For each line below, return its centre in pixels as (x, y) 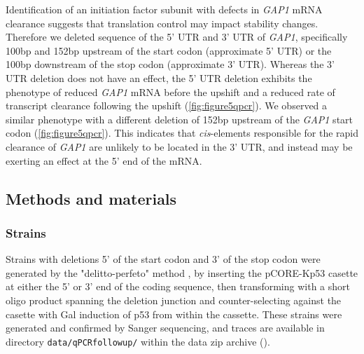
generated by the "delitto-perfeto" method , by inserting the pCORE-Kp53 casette (182, 272)
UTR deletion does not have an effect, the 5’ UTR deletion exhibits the (159, 77)
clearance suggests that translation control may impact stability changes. (162, 23)
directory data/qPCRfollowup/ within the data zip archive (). (138, 341)
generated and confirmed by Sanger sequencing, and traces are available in (165, 328)
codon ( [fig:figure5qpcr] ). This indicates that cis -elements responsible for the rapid (182, 133)
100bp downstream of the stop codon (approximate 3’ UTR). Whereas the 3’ (170, 64)
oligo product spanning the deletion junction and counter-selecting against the (174, 300)
